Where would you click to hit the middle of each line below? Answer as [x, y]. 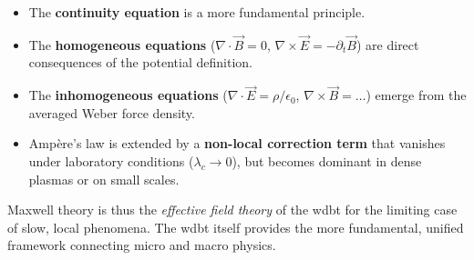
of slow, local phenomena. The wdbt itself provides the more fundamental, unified [236, 227]
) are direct [387, 44]
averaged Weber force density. [112, 112]
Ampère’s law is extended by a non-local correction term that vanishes [237, 143]
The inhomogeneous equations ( [128, 95]
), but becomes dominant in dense [327, 161]
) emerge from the [416, 95]
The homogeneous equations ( [122, 44]
